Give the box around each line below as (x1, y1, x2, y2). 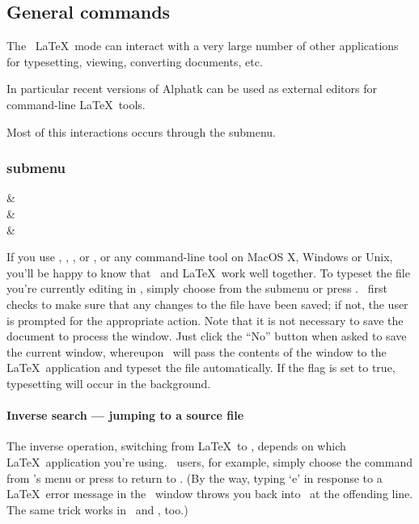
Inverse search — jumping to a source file (6, 407, 244, 424)
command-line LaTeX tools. (6, 95, 146, 112)
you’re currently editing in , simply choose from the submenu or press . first (6, 280, 387, 297)
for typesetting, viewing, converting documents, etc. (6, 53, 263, 70)
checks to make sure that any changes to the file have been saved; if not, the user (6, 295, 408, 312)
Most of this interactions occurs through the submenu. (6, 123, 277, 140)
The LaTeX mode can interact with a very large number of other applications (6, 37, 399, 54)
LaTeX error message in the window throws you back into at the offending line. (6, 485, 413, 502)
